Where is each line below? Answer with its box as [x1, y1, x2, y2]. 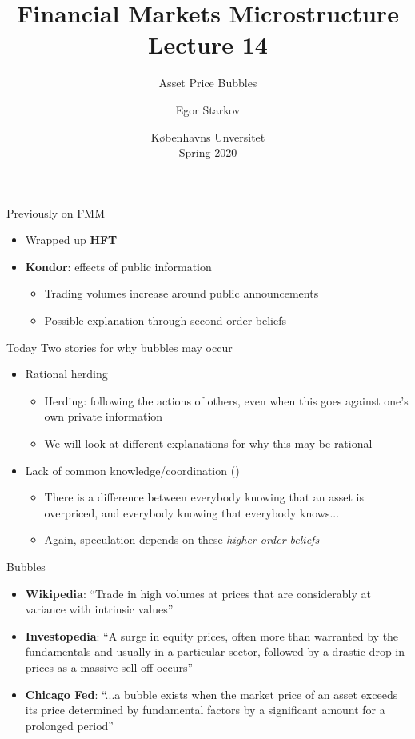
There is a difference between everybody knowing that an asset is [44, 489, 364, 505]
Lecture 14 [148, 28, 268, 61]
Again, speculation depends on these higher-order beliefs [44, 531, 320, 548]
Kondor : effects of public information [25, 258, 212, 274]
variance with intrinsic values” [25, 601, 174, 617]
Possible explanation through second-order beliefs [44, 312, 287, 329]
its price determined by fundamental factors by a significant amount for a [25, 701, 385, 718]
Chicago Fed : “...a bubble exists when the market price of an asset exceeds [25, 685, 398, 702]
